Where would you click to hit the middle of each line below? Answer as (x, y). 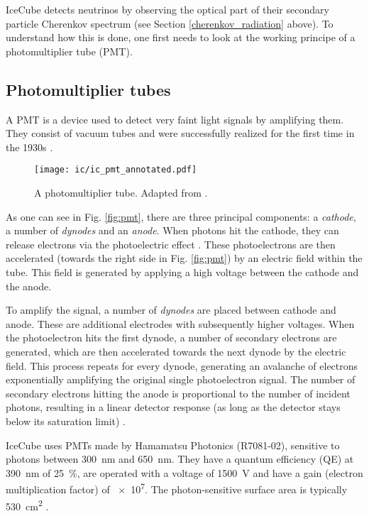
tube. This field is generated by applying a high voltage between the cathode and (182, 271)
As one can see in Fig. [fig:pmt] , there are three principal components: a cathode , (181, 216)
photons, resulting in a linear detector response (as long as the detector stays (173, 407)
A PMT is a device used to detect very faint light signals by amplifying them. (175, 119)
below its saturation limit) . (66, 421)
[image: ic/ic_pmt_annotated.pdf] (116, 170)
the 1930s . (29, 147)
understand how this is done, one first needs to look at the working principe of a (181, 37)
